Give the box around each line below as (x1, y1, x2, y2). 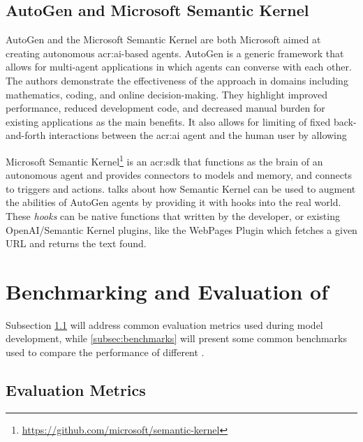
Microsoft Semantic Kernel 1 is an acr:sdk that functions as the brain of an (6, 152, 323, 168)
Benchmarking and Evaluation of (6, 277, 329, 305)
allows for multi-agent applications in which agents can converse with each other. (6, 59, 352, 74)
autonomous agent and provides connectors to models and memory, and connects (6, 168, 352, 182)
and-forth (6, 128, 46, 142)
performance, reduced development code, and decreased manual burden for (6, 101, 325, 115)
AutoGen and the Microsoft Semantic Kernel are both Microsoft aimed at (6, 32, 321, 47)
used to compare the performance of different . (6, 345, 205, 360)
